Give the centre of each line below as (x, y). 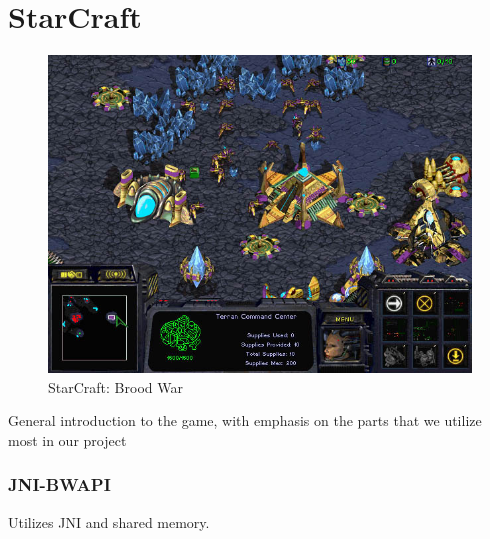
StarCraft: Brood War (115, 386)
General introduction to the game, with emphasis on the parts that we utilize (245, 420)
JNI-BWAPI (59, 484)
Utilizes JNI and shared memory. (109, 521)
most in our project (67, 439)
